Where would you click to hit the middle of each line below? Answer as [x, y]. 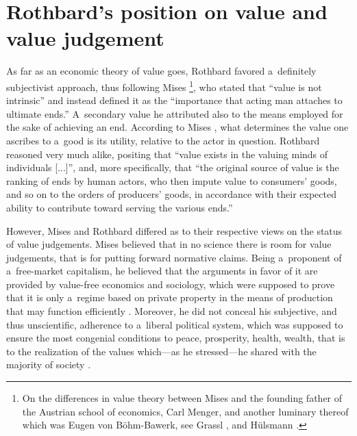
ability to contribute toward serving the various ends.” [120, 207]
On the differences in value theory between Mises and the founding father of [182, 398]
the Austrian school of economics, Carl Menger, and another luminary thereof [185, 411]
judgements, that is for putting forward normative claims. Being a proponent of [174, 257]
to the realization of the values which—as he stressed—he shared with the [161, 351]
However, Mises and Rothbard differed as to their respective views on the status [174, 230]
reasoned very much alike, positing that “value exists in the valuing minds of [167, 154]
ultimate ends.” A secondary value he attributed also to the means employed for [175, 113]
